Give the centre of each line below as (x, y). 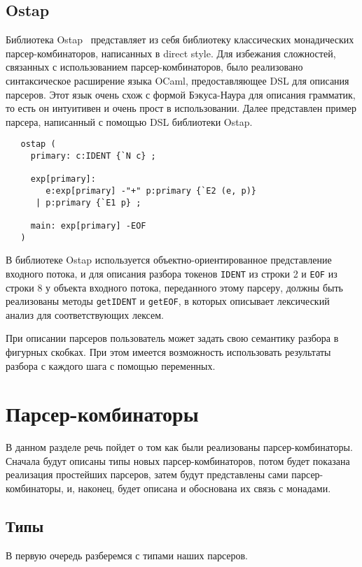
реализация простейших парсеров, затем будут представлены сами (147, 474)
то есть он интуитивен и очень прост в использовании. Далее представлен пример (181, 108)
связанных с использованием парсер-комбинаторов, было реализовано (154, 67)
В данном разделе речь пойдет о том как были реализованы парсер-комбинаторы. (179, 447)
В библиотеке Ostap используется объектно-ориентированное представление (169, 260)
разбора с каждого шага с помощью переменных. (111, 365)
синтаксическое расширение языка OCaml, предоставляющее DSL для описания (177, 80)
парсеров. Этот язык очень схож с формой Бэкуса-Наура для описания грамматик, (181, 94)
